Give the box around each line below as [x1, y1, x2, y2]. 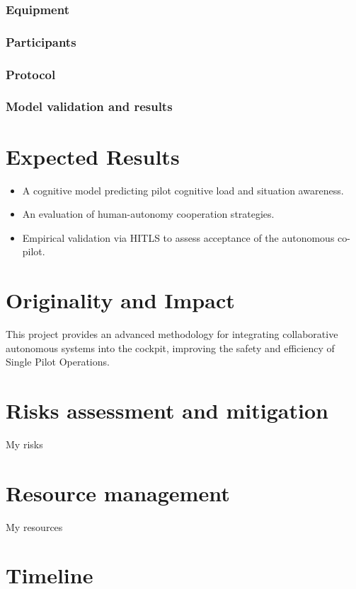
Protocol [6, 65, 56, 83]
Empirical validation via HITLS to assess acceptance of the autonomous [22, 230, 335, 245]
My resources [6, 519, 63, 534]
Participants [6, 33, 76, 50]
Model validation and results [6, 98, 173, 115]
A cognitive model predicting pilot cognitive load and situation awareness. [22, 182, 344, 197]
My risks [6, 436, 43, 451]
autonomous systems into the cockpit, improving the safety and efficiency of [6, 340, 335, 355]
